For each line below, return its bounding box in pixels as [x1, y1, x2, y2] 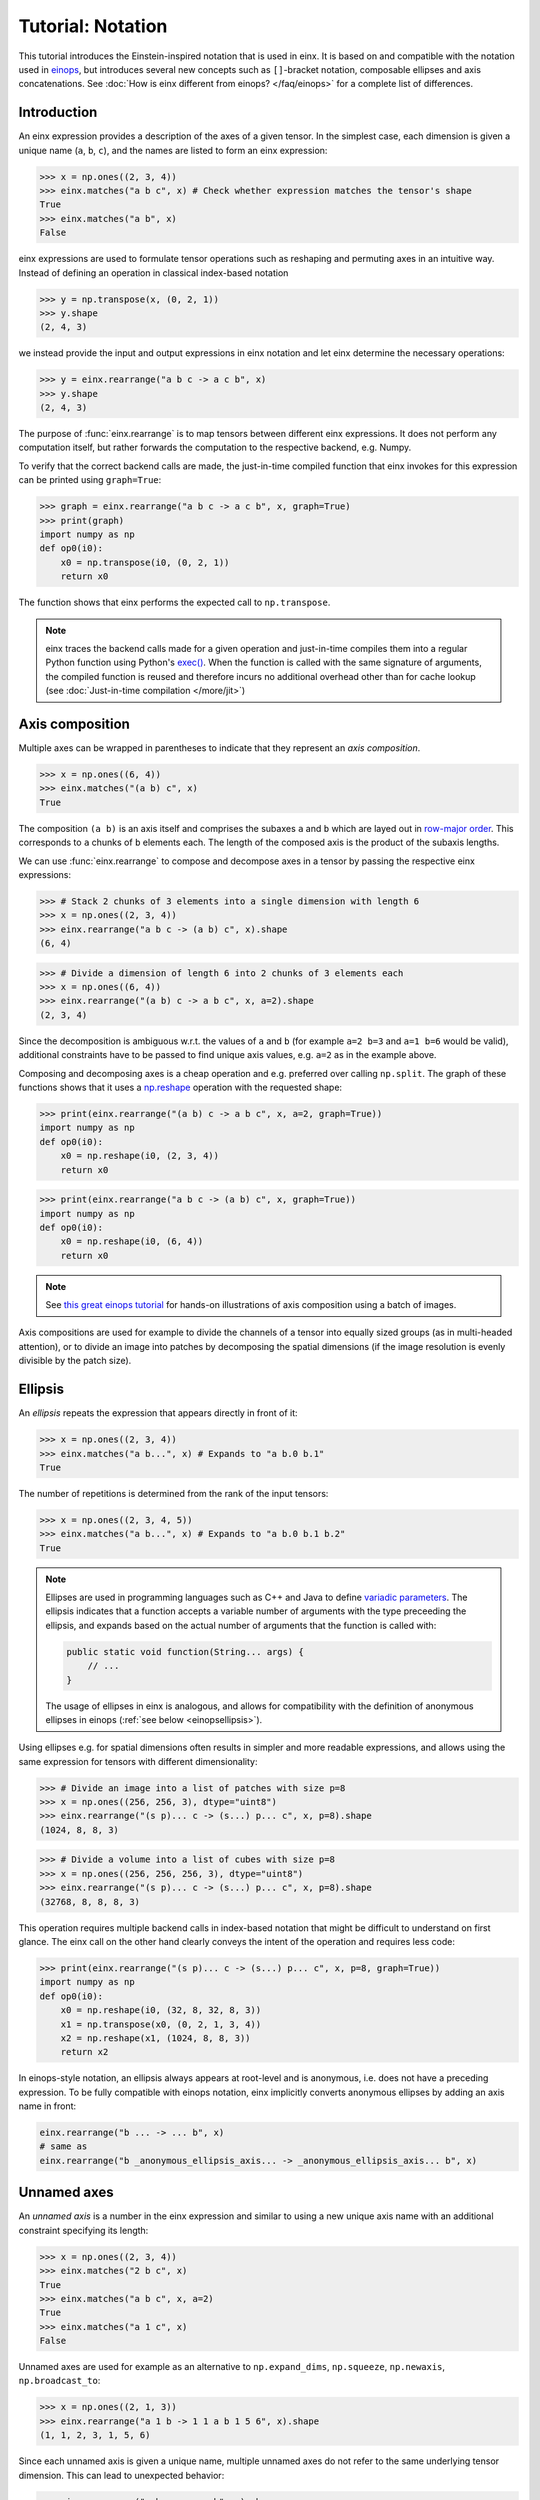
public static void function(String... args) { [66, 1646, 304, 1657]
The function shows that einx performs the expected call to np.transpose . [18, 596, 331, 609]
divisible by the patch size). [18, 1355, 132, 1367]
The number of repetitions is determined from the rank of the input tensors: [18, 1487, 329, 1499]
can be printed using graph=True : [18, 474, 162, 486]
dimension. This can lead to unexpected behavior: [18, 2469, 225, 2481]
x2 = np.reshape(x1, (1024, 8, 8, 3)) [60, 2032, 251, 2044]
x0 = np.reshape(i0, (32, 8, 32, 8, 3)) [60, 2005, 262, 2016]
